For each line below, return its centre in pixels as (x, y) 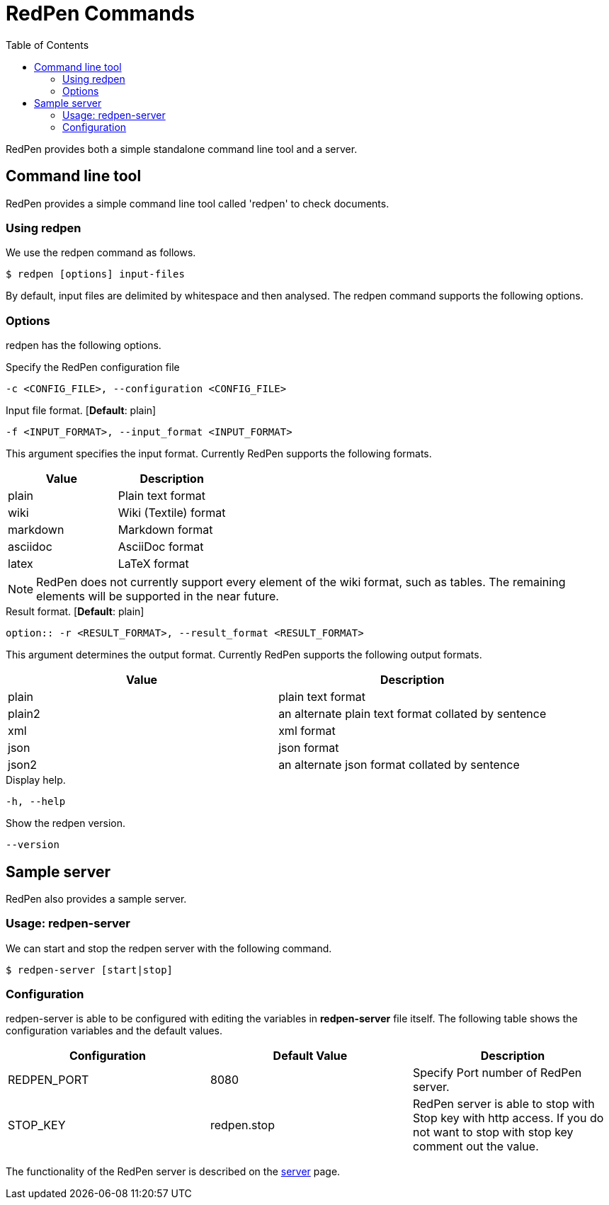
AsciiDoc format (161, 547)
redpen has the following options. (84, 345)
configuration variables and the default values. (114, 1031)
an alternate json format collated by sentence (399, 765)
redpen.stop (242, 1125)
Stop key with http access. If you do (508, 1118)
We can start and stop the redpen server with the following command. (169, 948)
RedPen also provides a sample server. (96, 898)
